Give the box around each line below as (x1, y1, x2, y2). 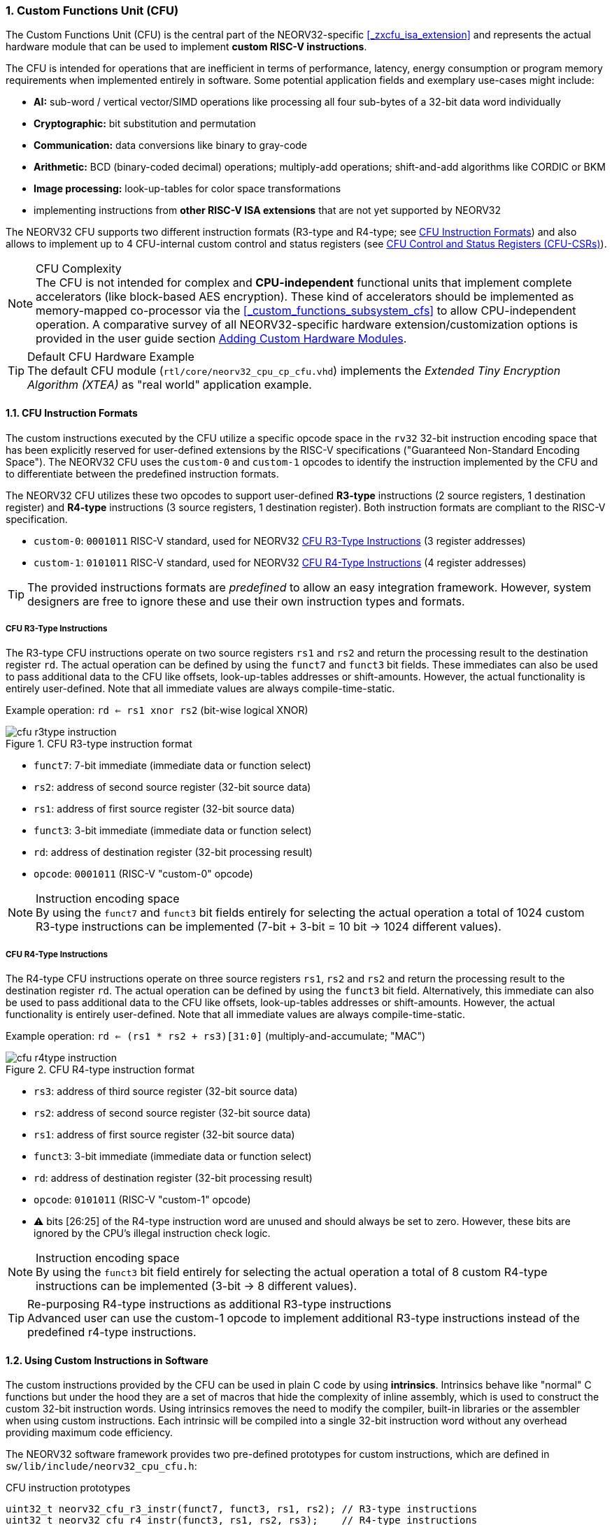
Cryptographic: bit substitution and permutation (34, 117, 256, 130)
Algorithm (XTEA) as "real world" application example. (27, 378, 312, 392)
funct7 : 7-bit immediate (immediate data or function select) (34, 759, 311, 772)
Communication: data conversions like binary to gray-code (34, 139, 308, 152)
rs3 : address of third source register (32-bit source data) (34, 1085, 298, 1098)
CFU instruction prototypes (6, 1482, 131, 1494)
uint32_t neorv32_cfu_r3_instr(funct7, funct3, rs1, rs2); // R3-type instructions (6, 1503, 478, 1515)
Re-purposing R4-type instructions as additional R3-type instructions (27, 1297, 392, 1312)
